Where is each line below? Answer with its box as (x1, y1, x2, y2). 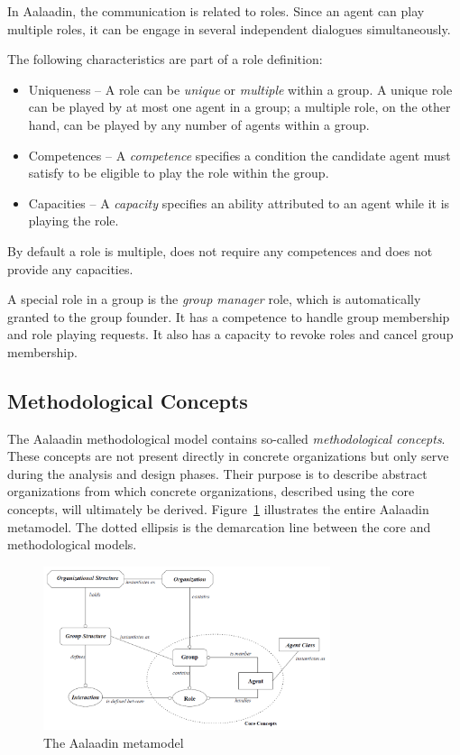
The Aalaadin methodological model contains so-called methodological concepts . (7, 428, 446, 447)
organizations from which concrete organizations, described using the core (7, 482, 415, 501)
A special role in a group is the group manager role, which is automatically (7, 290, 421, 308)
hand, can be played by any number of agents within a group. (28, 115, 370, 134)
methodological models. (7, 535, 137, 554)
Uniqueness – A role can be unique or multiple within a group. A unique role (28, 79, 453, 98)
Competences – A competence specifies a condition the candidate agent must (28, 145, 451, 164)
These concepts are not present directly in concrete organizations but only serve (7, 447, 449, 465)
